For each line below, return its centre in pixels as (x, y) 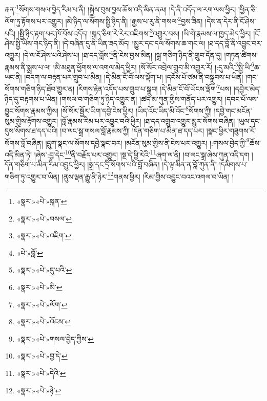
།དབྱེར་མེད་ (247, 89)
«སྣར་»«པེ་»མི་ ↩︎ (39, 287)
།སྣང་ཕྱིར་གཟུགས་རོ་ (231, 131)
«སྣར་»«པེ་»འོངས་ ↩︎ (44, 321)
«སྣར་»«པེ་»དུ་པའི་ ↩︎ (44, 270)
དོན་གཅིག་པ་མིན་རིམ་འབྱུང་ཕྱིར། (45, 164)
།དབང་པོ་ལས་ (241, 98)
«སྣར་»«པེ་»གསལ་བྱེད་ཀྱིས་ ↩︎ (55, 338)
